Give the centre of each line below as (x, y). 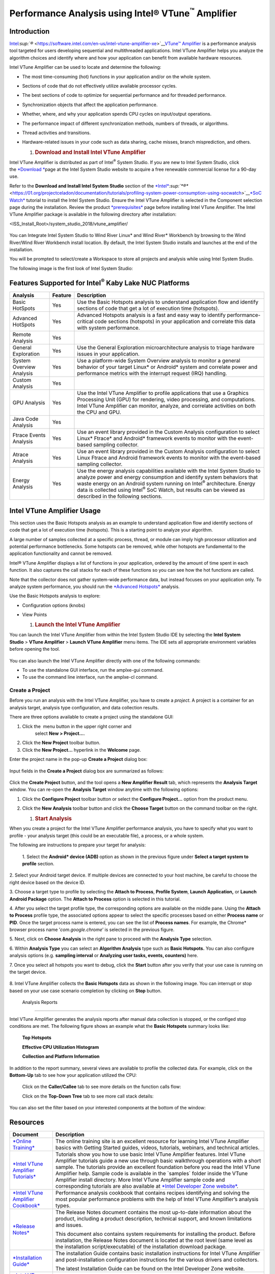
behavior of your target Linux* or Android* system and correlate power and (167, 367)
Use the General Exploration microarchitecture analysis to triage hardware (166, 348)
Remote (22, 334)
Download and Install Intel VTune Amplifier (90, 152)
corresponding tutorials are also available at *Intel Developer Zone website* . (147, 1186)
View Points (35, 615)
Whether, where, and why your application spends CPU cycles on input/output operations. (117, 114)
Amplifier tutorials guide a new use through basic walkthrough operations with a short (158, 1161)
